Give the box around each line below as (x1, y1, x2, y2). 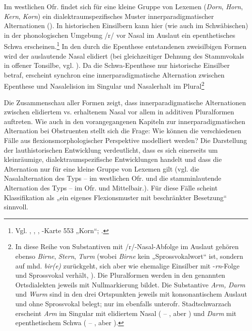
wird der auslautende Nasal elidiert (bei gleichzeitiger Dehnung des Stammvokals (4, 50, 244, 61)
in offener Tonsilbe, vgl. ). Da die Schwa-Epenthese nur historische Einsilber (4, 60, 230, 70)
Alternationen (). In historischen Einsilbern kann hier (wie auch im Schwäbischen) (4, 20, 248, 31)
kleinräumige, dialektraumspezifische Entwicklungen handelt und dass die (4, 154, 222, 164)
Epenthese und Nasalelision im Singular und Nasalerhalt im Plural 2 (4, 79, 205, 91)
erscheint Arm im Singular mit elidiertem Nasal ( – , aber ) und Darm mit (15, 308, 236, 318)
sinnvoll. (4, 202, 29, 212)
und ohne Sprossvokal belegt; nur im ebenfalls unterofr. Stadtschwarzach (15, 298, 231, 308)
